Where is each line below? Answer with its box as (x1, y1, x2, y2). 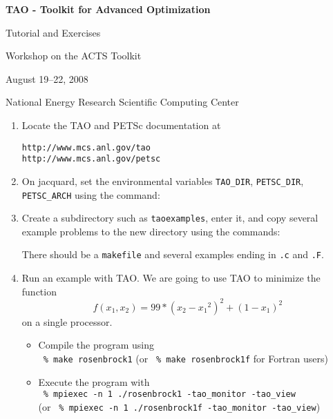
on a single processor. (21, 314, 113, 329)
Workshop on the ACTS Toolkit (6, 48, 142, 63)
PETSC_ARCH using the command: (21, 187, 160, 202)
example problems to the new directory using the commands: (21, 224, 280, 238)
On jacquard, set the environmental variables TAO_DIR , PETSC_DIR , (21, 173, 304, 188)
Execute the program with (38, 374, 150, 389)
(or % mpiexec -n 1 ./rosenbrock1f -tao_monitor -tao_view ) (38, 399, 321, 413)
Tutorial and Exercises (6, 25, 101, 39)
